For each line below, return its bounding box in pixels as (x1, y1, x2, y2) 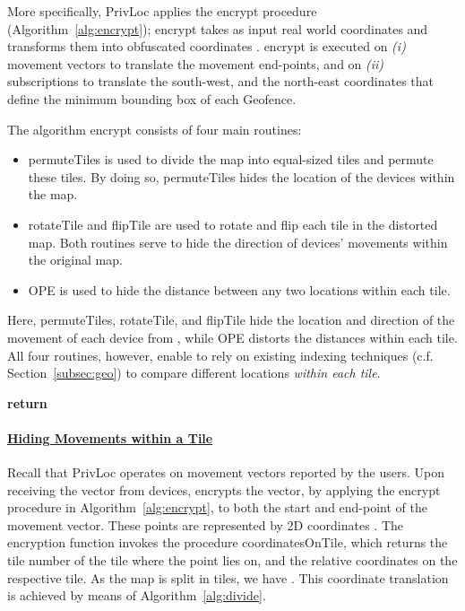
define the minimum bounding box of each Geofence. (7, 89, 297, 108)
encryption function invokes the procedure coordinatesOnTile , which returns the (7, 533, 448, 552)
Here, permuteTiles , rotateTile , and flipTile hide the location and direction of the (7, 310, 455, 329)
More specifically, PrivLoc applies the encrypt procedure (7, 2, 317, 20)
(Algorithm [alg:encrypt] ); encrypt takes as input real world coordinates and (7, 19, 428, 38)
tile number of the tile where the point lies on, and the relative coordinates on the (7, 551, 458, 570)
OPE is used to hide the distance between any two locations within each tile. (28, 280, 451, 299)
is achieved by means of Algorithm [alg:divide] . (7, 586, 266, 605)
